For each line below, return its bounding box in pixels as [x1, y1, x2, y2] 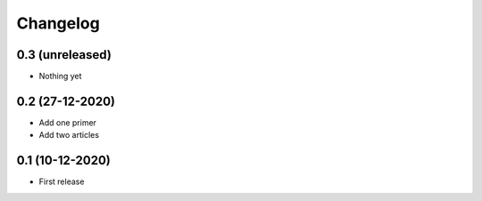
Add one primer [38, 117, 97, 128]
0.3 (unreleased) [16, 47, 112, 62]
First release [38, 176, 85, 187]
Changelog [16, 13, 100, 33]
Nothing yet [38, 71, 82, 82]
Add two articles [38, 130, 100, 141]
